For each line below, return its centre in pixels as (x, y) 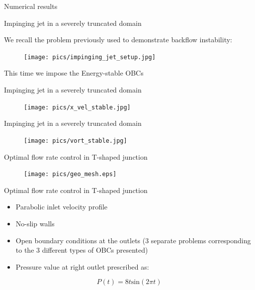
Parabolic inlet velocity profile (62, 207)
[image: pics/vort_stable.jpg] (76, 141)
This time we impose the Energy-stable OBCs (74, 73)
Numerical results (31, 6)
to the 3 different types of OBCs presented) (82, 250)
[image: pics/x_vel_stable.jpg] (77, 107)
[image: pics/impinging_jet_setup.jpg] (90, 57)
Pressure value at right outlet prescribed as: (82, 266)
